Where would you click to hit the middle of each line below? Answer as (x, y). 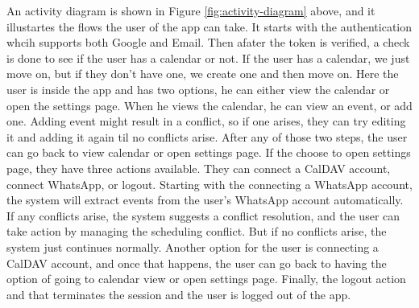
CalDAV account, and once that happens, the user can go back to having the (197, 263)
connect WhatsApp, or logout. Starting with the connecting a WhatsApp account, (209, 184)
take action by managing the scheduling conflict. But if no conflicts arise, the (197, 231)
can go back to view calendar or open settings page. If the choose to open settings (209, 152)
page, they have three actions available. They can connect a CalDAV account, (199, 168)
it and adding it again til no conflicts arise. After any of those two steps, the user (207, 136)
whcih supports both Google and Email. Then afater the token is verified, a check (208, 42)
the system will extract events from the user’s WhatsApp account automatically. (205, 200)
